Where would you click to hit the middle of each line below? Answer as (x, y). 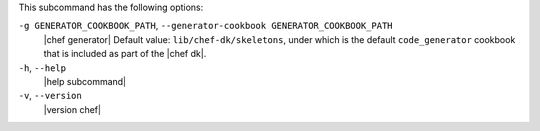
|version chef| (72, 109)
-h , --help (42, 67)
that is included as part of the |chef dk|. (125, 54)
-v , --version (50, 96)
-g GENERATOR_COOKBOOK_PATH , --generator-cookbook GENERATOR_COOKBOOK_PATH (206, 26)
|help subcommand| (85, 81)
